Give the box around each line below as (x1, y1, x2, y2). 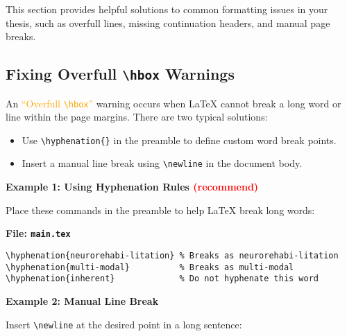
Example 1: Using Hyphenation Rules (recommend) (6, 179, 259, 194)
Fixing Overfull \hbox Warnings (6, 63, 235, 85)
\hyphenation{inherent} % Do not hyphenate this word (6, 274, 319, 284)
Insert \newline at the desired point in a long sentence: (6, 317, 242, 331)
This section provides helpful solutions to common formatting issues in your (6, 2, 328, 16)
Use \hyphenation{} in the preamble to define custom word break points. (22, 132, 337, 147)
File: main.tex (6, 226, 71, 240)
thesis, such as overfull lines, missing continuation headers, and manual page (6, 15, 330, 30)
